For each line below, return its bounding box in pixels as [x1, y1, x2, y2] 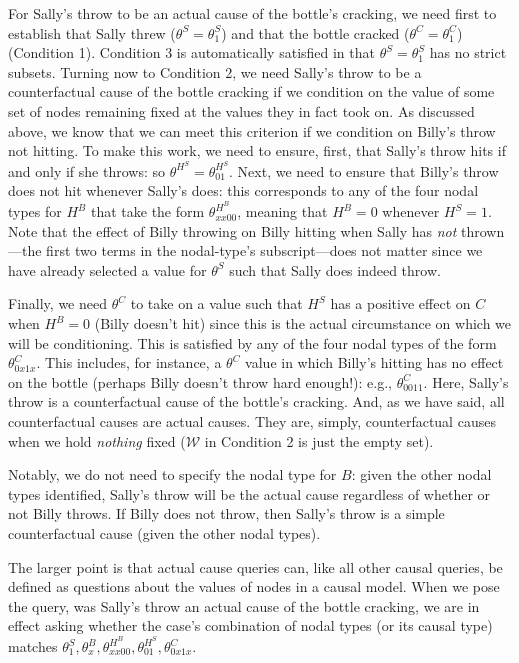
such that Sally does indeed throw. [229, 259, 441, 280]
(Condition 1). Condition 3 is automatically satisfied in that [8, 42, 375, 63]
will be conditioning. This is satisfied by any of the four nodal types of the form [8, 332, 497, 353]
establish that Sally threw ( [8, 22, 176, 43]
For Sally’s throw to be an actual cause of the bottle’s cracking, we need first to [8, 3, 497, 23]
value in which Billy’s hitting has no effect [245, 352, 504, 373]
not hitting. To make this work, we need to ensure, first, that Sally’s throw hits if [8, 140, 506, 161]
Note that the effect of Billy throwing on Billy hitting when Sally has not [8, 220, 457, 241]
